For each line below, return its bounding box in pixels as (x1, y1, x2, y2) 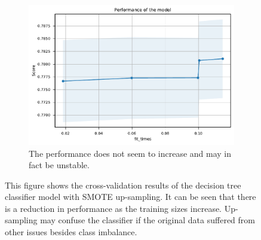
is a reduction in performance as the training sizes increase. (5, 202, 222, 214)
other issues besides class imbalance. (5, 226, 137, 238)
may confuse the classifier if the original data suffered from (40, 214, 255, 226)
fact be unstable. (29, 159, 90, 171)
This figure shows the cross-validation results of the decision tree (5, 178, 241, 191)
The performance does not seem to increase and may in (29, 147, 232, 159)
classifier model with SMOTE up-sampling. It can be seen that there (5, 190, 256, 203)
